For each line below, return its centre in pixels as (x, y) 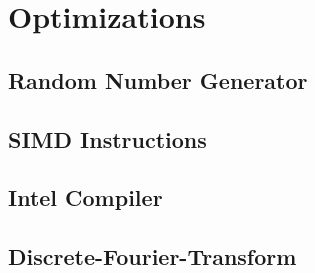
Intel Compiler (85, 197)
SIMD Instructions (107, 138)
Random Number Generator (158, 79)
